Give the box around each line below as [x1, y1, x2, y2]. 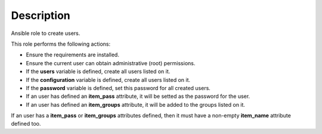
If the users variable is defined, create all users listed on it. [26, 68, 171, 75]
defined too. [11, 120, 41, 127]
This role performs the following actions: [11, 40, 111, 47]
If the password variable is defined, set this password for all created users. [26, 84, 211, 91]
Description [11, 9, 71, 22]
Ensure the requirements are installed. [26, 51, 119, 59]
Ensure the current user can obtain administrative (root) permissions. [26, 59, 196, 66]
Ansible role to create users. [11, 30, 80, 37]
